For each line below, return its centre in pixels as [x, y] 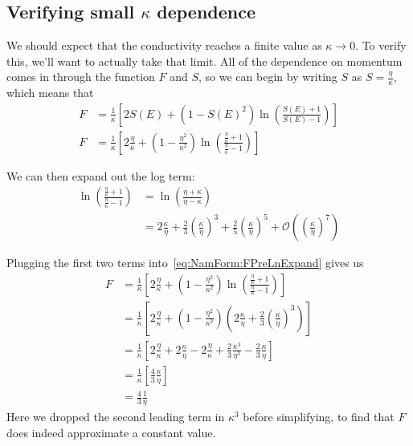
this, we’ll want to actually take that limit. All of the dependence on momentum [204, 61]
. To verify [381, 45]
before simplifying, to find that [319, 417]
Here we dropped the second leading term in [116, 417]
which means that [50, 93]
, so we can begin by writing [268, 77]
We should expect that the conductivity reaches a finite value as [164, 45]
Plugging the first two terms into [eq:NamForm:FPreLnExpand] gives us [185, 263]
